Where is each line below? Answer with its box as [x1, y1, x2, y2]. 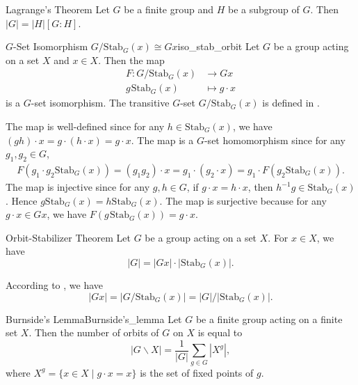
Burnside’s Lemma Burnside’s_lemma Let [6, 311, 182, 326]
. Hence [6, 193, 38, 207]
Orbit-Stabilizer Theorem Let [6, 230, 131, 244]
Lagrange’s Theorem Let [6, 2, 110, 16]
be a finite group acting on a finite [195, 311, 343, 326]
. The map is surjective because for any [159, 193, 327, 207]
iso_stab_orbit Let [177, 39, 260, 54]
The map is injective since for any [6, 180, 150, 194]
